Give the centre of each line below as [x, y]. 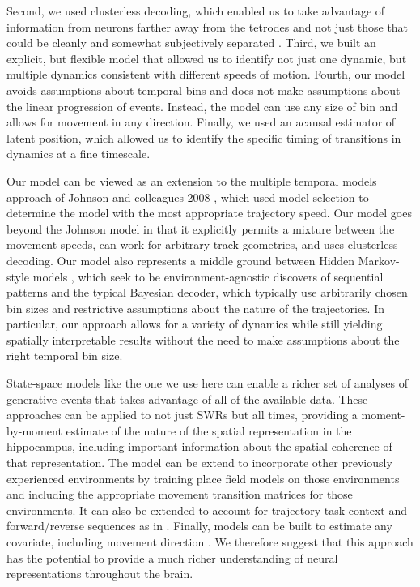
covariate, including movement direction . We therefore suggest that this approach [210, 542]
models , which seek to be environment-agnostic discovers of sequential [208, 276]
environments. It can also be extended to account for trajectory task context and [207, 510]
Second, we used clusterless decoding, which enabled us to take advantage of [196, 11]
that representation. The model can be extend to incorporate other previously [199, 463]
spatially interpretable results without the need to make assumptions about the [203, 339]
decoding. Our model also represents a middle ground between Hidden [181, 260]
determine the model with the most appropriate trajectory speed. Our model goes [209, 213]
